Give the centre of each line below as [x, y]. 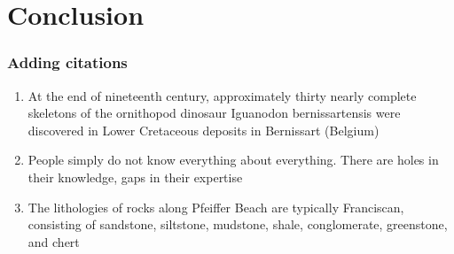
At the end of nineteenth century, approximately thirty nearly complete [222, 95]
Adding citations [67, 62]
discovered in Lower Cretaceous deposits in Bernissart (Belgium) [204, 130]
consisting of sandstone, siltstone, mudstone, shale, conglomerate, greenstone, [238, 224]
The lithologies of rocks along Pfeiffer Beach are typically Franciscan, [216, 207]
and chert [54, 241]
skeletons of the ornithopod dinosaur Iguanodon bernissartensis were [214, 113]
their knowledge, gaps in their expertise [135, 177]
